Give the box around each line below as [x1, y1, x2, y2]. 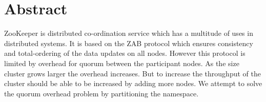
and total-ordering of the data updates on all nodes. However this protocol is [4, 48, 245, 58]
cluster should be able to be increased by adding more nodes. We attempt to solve [4, 78, 262, 89]
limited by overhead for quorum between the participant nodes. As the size [4, 57, 239, 68]
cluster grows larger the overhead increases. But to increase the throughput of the [4, 68, 261, 78]
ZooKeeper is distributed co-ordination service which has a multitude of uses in [4, 28, 253, 38]
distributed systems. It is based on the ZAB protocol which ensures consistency [4, 37, 253, 48]
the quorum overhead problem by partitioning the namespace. [4, 88, 199, 98]
